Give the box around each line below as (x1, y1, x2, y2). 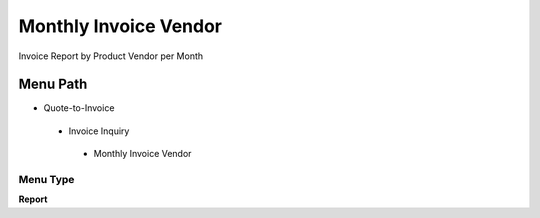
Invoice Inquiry (68, 125, 130, 137)
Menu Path (18, 76, 88, 93)
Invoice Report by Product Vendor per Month (18, 50, 204, 62)
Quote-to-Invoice (43, 102, 115, 114)
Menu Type (18, 173, 75, 186)
